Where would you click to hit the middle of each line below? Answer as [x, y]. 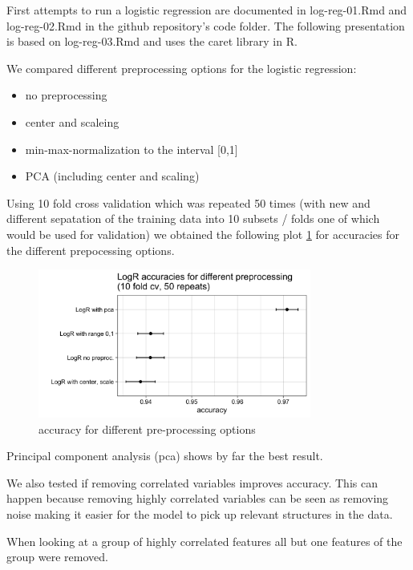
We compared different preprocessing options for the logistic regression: [182, 68]
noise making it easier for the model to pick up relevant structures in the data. [200, 513]
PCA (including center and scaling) [112, 176]
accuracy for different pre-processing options [147, 429]
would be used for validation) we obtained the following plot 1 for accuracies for [203, 234]
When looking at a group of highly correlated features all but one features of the [204, 541]
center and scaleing [72, 121]
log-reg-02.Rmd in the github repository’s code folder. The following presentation [206, 25]
